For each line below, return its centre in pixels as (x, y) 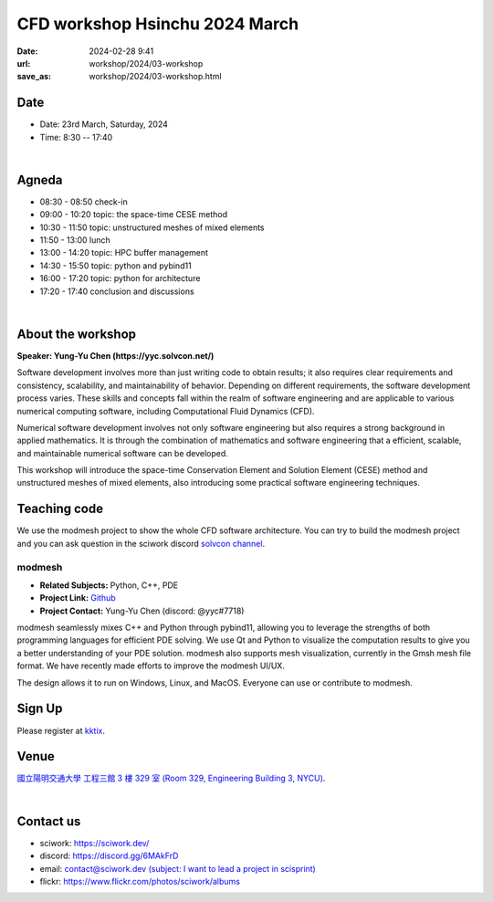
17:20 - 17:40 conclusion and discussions (117, 291)
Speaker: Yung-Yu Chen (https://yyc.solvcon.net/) (115, 355)
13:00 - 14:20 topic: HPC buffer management (124, 253)
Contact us (49, 821)
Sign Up (40, 709)
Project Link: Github (78, 598)
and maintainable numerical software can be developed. (122, 453)
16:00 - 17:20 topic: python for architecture (120, 278)
